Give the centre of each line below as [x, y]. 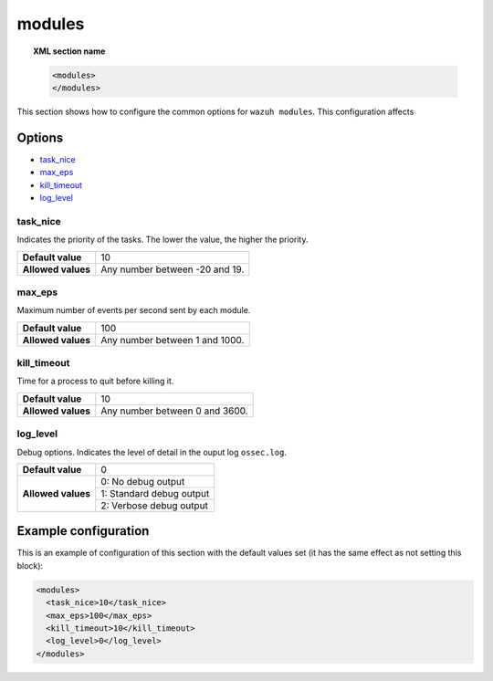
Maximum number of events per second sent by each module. [134, 310]
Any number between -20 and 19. [173, 269]
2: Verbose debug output [155, 505]
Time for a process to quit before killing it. [95, 381]
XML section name [69, 51]
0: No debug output [143, 481]
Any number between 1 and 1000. [173, 340]
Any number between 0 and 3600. [174, 411]
